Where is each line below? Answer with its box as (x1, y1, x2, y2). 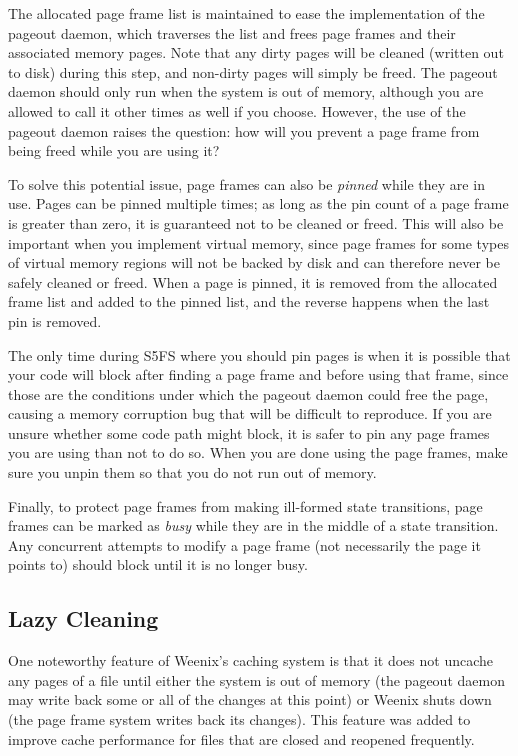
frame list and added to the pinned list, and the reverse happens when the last (8, 291, 490, 312)
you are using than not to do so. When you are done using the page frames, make (8, 442, 508, 463)
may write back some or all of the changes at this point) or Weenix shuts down (8, 689, 492, 710)
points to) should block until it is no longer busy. (8, 554, 308, 575)
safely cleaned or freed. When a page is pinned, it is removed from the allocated (8, 271, 498, 292)
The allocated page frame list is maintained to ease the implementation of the (8, 3, 485, 23)
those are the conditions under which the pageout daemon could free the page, (8, 383, 489, 404)
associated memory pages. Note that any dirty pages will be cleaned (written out (8, 42, 504, 63)
